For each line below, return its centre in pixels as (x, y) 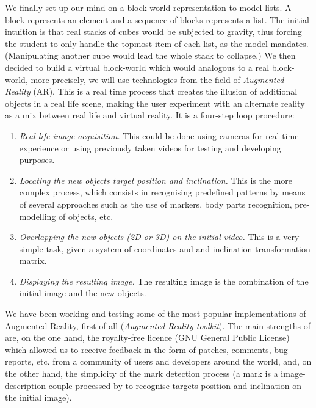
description (26, 385)
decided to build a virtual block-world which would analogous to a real (137, 67)
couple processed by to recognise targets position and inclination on (175, 385)
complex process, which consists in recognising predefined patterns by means (162, 192)
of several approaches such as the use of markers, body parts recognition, (156, 204)
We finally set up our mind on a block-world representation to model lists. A (148, 7)
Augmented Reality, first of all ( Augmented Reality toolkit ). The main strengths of (158, 325)
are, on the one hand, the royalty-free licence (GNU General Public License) (147, 337)
